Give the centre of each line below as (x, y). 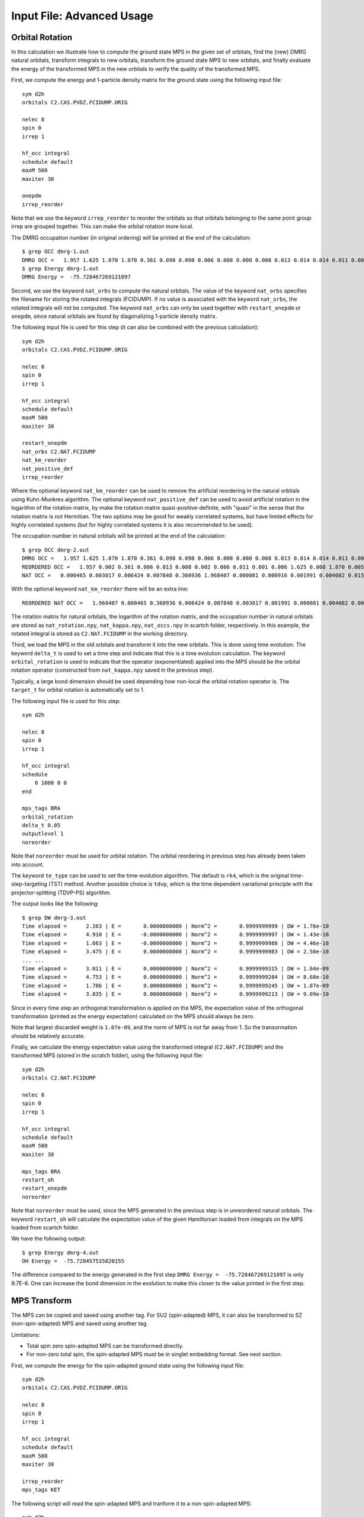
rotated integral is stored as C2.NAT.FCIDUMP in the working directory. (100, 633)
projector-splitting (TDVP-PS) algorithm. (61, 893)
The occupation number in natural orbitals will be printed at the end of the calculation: (119, 536)
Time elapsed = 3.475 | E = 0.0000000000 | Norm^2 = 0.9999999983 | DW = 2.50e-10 (176, 952)
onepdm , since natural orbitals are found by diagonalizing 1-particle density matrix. (114, 316)
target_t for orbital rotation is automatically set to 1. (78, 690)
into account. (28, 864)
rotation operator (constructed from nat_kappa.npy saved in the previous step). (113, 670)
